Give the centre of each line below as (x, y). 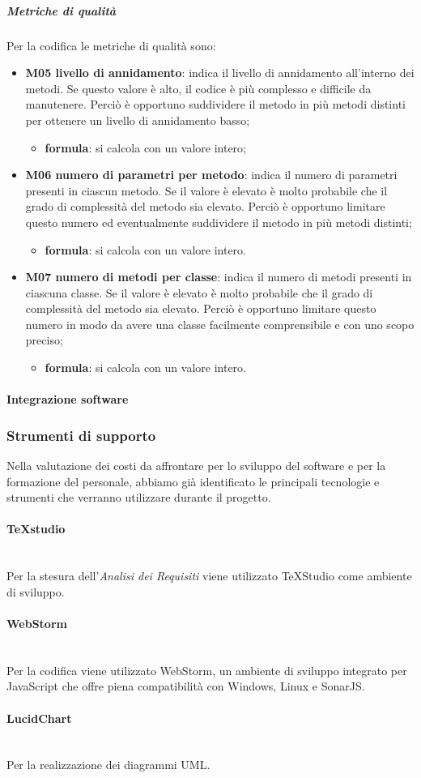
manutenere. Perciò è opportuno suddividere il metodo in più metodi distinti (215, 104)
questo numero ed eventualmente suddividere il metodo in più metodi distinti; (219, 222)
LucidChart (39, 718)
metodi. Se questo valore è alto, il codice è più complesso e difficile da (198, 88)
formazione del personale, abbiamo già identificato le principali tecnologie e (193, 481)
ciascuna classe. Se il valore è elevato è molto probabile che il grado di (199, 292)
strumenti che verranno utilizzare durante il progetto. (139, 497)
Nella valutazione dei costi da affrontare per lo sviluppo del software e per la (196, 466)
